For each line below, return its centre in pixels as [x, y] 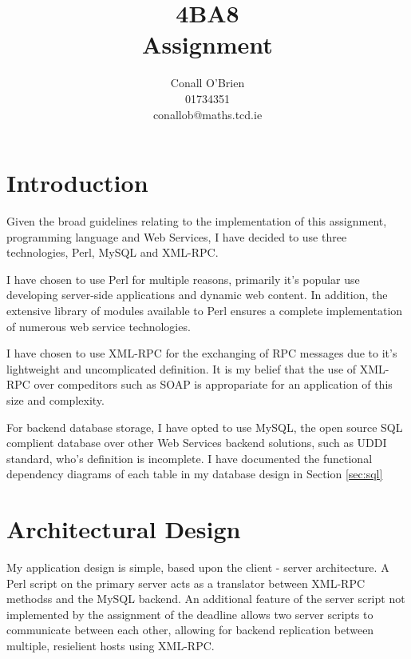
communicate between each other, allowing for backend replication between [190, 630]
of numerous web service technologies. [99, 326]
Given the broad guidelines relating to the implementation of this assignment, [197, 221]
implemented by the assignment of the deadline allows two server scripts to [190, 614]
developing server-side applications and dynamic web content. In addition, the [197, 295]
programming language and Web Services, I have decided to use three [177, 236]
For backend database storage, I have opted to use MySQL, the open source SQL [205, 427]
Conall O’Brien [207, 83]
